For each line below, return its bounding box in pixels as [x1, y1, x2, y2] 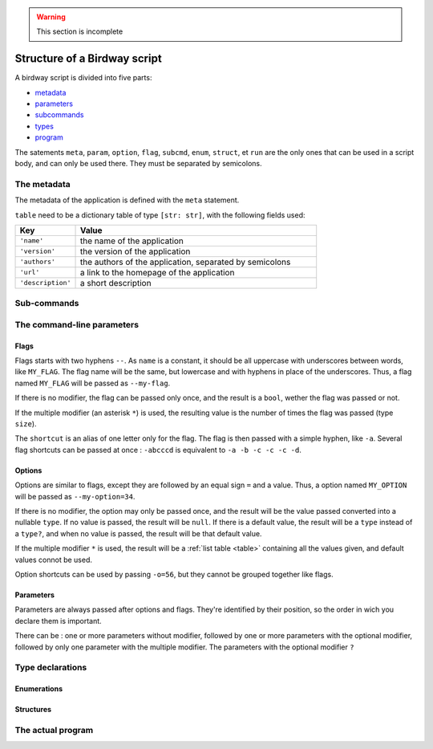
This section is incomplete [36, 26, 123, 36]
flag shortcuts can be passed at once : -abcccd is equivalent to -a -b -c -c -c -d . [14, 445, 302, 454]
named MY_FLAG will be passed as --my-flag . [14, 378, 171, 388]
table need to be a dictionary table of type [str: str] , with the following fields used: [14, 210, 306, 220]
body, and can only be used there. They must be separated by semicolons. [14, 159, 262, 169]
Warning [36, 12, 66, 22]
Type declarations [14, 662, 87, 674]
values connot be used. [14, 555, 92, 564]
